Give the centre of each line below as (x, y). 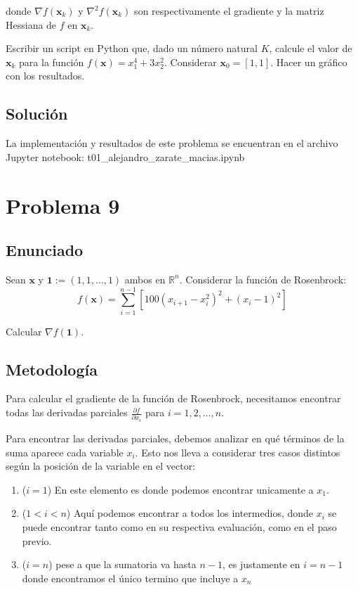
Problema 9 (63, 205)
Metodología (52, 369)
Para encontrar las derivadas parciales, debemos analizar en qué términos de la (175, 438)
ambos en (145, 279)
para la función (52, 62)
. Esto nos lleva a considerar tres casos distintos (238, 452)
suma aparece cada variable (65, 452)
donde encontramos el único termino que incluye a (130, 578)
